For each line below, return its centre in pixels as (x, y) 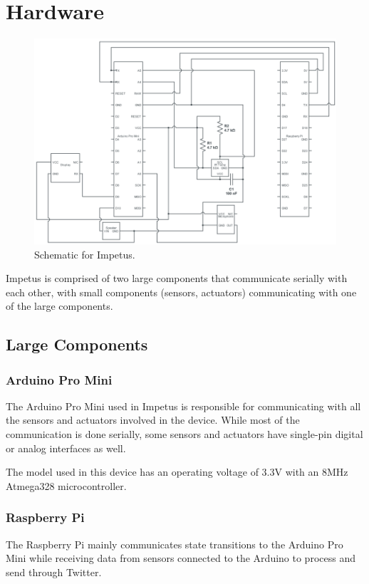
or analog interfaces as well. (66, 448)
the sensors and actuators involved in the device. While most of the (153, 420)
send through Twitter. (54, 572)
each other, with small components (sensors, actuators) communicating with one (181, 292)
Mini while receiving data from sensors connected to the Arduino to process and (181, 558)
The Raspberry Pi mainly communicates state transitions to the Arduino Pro (175, 544)
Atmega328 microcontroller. (66, 485)
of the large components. (59, 306)
